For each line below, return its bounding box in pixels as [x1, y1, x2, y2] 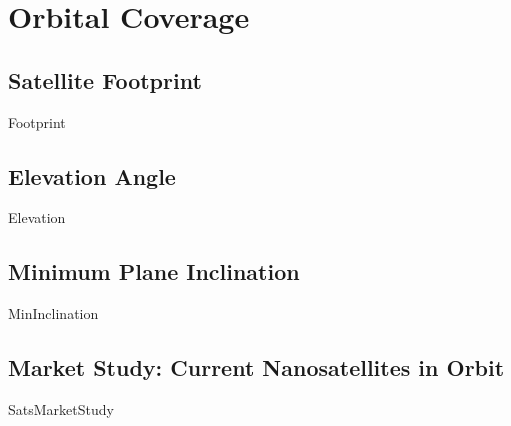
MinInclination [8, 303, 99, 324]
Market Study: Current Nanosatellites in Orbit [8, 352, 505, 383]
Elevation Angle [8, 160, 176, 191]
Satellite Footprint [8, 64, 202, 95]
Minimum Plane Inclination [8, 256, 300, 287]
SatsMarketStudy [8, 398, 114, 419]
